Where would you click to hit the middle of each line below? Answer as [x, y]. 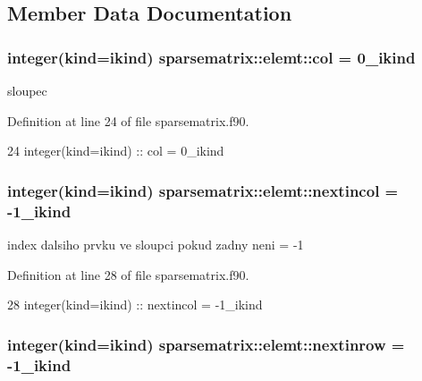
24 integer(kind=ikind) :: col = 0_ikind [116, 151]
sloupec [27, 90]
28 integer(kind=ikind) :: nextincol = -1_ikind [135, 305]
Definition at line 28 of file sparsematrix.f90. [128, 274]
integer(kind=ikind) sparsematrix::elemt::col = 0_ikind [211, 57]
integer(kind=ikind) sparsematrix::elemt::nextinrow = [206, 344]
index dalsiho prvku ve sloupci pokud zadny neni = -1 [156, 244]
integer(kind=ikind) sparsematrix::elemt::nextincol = [203, 190]
